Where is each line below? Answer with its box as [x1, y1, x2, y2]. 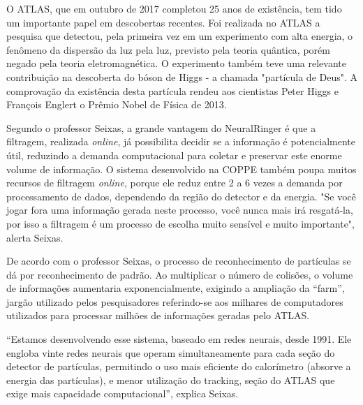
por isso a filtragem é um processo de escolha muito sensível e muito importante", [6, 216, 355, 230]
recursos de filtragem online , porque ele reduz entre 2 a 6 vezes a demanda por [6, 175, 343, 190]
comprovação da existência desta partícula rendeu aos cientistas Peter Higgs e [6, 83, 339, 98]
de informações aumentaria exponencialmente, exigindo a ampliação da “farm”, [6, 281, 345, 295]
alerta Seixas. [6, 230, 64, 244]
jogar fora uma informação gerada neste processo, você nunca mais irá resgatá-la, [6, 202, 353, 217]
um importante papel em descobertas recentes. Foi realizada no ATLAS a [6, 15, 320, 29]
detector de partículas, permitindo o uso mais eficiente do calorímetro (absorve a [6, 359, 351, 374]
